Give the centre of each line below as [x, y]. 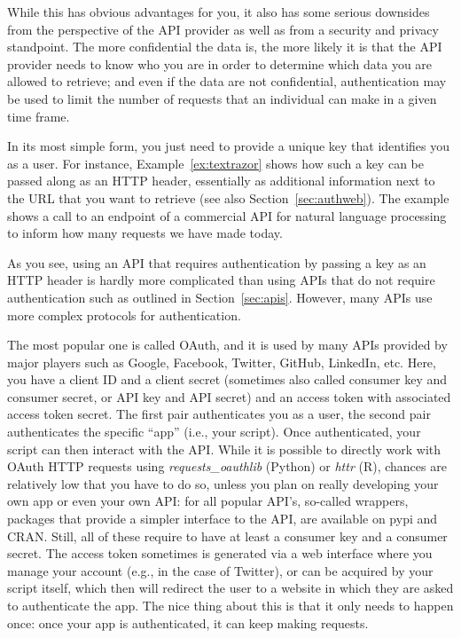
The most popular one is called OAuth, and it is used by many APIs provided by [227, 345]
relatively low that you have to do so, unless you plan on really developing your [223, 483]
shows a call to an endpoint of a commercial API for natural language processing [227, 215]
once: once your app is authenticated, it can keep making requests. [188, 622]
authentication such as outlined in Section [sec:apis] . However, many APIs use [220, 297]
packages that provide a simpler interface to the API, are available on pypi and [223, 519]
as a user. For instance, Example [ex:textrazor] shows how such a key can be [215, 163]
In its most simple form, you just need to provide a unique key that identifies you [229, 146]
